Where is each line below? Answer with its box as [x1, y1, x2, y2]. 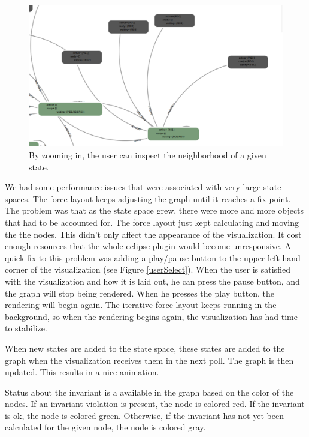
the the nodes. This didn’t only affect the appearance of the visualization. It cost [5, 228, 302, 240]
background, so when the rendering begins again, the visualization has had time [5, 310, 298, 322]
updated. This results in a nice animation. [5, 366, 159, 378]
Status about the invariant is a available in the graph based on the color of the [5, 385, 294, 398]
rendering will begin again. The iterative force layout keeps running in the [5, 298, 277, 311]
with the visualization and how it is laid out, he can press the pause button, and [5, 274, 300, 287]
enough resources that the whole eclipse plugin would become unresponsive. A [5, 240, 292, 252]
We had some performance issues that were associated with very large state [5, 181, 281, 193]
